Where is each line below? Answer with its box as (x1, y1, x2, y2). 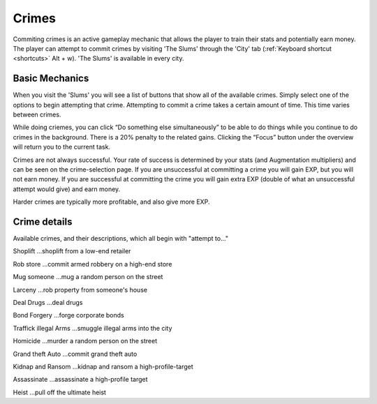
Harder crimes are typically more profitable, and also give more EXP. (13, 197, 210, 206)
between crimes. (13, 110, 61, 119)
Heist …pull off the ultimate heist (13, 388, 106, 396)
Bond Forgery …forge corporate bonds (13, 311, 125, 320)
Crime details (13, 216, 73, 227)
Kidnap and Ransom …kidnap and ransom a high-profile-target (13, 362, 193, 371)
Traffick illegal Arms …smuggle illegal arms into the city (13, 324, 172, 332)
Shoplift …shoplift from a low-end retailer (13, 247, 131, 255)
